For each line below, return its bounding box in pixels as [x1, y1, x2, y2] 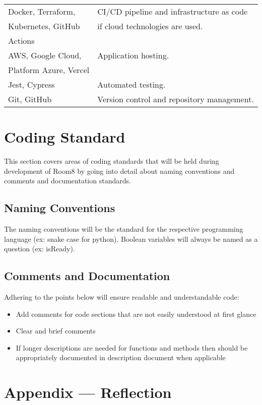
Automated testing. [97, 79, 166, 90]
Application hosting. [97, 49, 169, 61]
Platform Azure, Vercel [8, 64, 90, 76]
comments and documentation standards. [4, 175, 131, 186]
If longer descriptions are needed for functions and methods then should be [16, 342, 248, 353]
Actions [8, 35, 35, 46]
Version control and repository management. [97, 93, 254, 105]
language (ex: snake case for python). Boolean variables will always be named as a [4, 233, 258, 244]
